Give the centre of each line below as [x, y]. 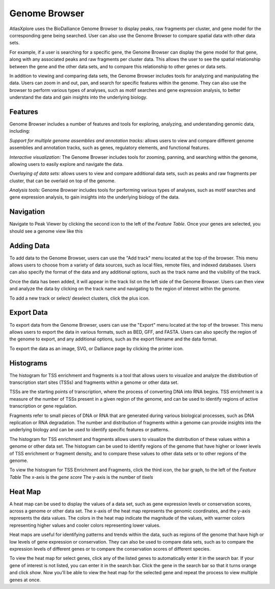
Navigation [27, 212]
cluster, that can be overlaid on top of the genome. [62, 181]
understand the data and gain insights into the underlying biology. [78, 97]
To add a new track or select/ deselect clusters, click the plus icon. [79, 298]
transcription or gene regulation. [43, 406]
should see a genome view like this [46, 231]
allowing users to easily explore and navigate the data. [66, 164]
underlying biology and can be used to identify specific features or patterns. [89, 430]
